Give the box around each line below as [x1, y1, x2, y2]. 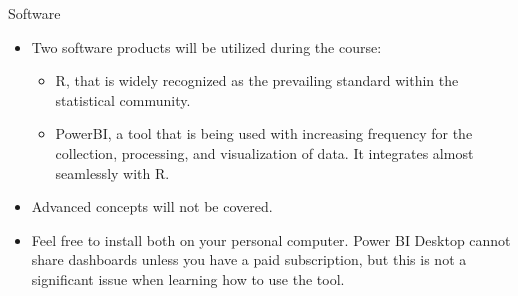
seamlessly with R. [55, 162, 170, 183]
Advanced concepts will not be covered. [31, 196, 273, 217]
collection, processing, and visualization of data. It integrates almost [55, 142, 474, 163]
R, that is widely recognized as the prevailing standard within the [55, 70, 459, 91]
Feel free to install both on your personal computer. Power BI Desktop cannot [31, 229, 511, 250]
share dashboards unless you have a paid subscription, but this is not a [31, 249, 467, 270]
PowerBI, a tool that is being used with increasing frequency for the [55, 123, 473, 144]
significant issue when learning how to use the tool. [31, 268, 345, 289]
